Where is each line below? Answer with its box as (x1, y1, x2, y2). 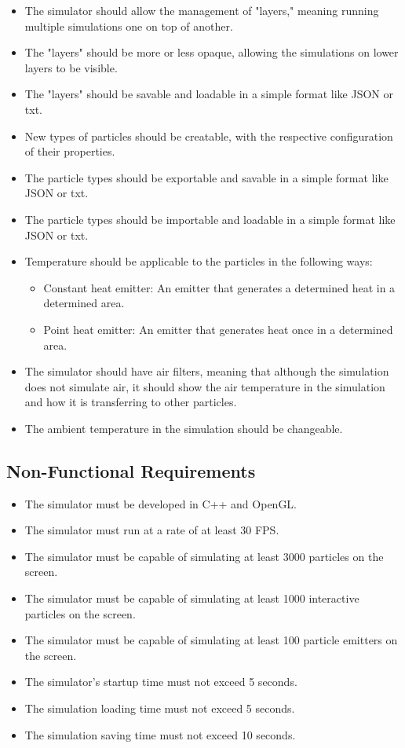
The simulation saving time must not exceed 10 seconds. (24, 726, 296, 742)
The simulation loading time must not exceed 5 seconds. (24, 700, 295, 717)
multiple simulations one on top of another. (24, 17, 233, 34)
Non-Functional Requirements (6, 458, 256, 482)
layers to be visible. (24, 59, 118, 75)
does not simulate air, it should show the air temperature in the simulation (24, 378, 385, 394)
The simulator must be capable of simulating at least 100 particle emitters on (24, 632, 398, 648)
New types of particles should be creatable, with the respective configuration (24, 127, 393, 144)
